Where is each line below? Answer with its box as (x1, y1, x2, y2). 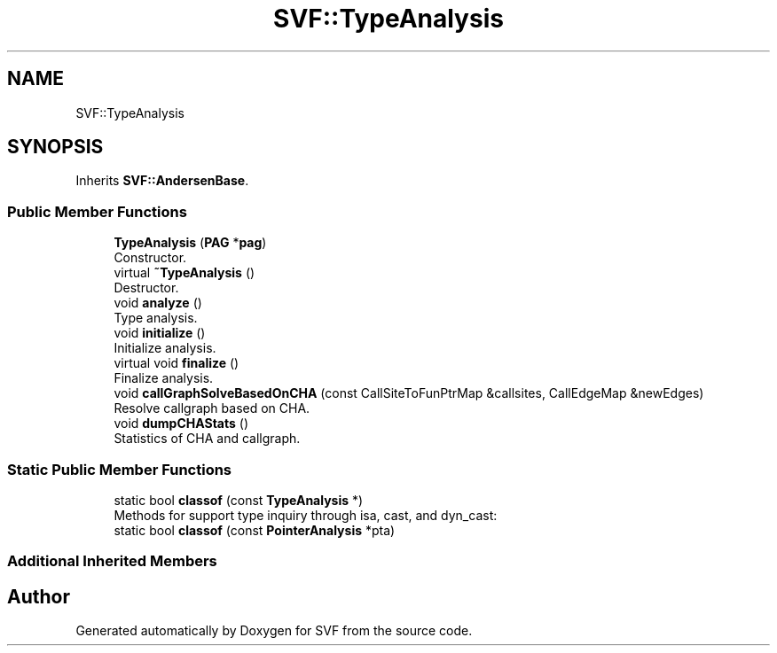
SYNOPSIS (7, 136, 104, 159)
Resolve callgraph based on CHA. (114, 400, 310, 416)
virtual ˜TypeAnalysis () (114, 265, 255, 281)
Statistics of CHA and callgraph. (114, 431, 301, 447)
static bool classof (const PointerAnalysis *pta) (114, 522, 396, 538)
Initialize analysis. (114, 340, 216, 356)
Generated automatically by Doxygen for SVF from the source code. (75, 623, 473, 639)
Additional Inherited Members (7, 552, 217, 571)
